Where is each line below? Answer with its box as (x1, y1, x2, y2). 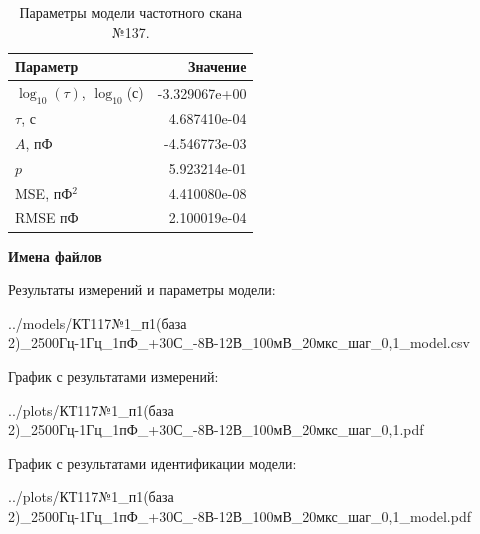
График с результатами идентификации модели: (8, 452, 297, 473)
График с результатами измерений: (8, 365, 219, 386)
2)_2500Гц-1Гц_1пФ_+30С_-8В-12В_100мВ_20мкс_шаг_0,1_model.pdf (8, 505, 471, 526)
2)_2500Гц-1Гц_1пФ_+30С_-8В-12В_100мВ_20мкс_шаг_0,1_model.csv (8, 332, 470, 353)
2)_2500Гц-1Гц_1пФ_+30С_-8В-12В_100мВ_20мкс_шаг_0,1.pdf (8, 419, 424, 440)
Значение (188, 56, 247, 77)
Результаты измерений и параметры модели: (8, 279, 276, 300)
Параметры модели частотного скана (19, 2, 242, 22)
